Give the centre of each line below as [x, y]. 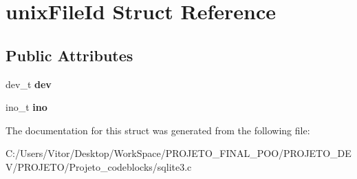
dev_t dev [29, 84]
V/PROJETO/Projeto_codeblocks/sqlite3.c [99, 166]
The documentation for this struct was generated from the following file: [158, 130]
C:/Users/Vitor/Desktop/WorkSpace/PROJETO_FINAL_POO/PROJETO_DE [178, 153]
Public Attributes [69, 55]
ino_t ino [26, 107]
